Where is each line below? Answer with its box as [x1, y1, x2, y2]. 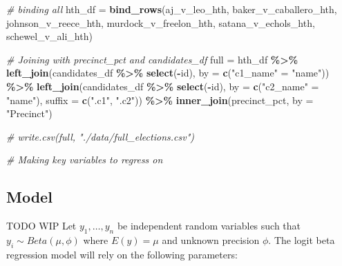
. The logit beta [268, 232, 335, 247]
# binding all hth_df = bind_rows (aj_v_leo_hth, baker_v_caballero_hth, [6, 2, 337, 16]
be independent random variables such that [117, 218, 301, 233]
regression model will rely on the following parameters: [6, 247, 238, 261]
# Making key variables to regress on [6, 152, 163, 167]
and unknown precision [162, 232, 260, 247]
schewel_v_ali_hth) [6, 29, 93, 43]
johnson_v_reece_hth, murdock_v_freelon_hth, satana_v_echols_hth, [6, 15, 315, 30]
